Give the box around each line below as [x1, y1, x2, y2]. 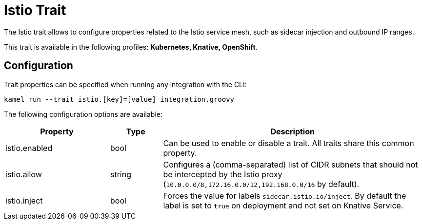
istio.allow [5, 169, 42, 179]
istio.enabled [5, 143, 53, 153]
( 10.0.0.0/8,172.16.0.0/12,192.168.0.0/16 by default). [163, 179, 360, 189]
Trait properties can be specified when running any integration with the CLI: [4, 80, 247, 89]
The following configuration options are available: [4, 110, 163, 118]
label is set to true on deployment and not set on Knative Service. [163, 200, 403, 210]
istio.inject [5, 195, 43, 205]
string [110, 169, 131, 179]
